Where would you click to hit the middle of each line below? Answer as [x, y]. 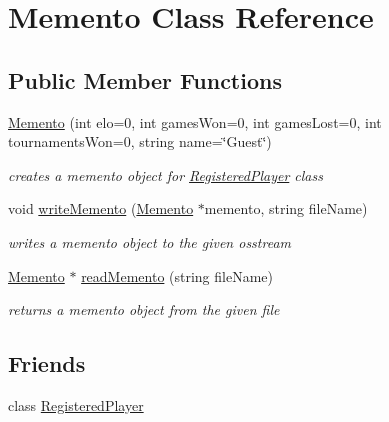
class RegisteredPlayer [76, 404]
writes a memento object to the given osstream [150, 241]
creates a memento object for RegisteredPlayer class [165, 174]
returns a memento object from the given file [144, 309]
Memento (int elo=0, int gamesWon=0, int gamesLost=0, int [195, 121]
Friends [47, 363]
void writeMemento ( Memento [101, 208]
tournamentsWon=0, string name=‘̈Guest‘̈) [140, 141]
